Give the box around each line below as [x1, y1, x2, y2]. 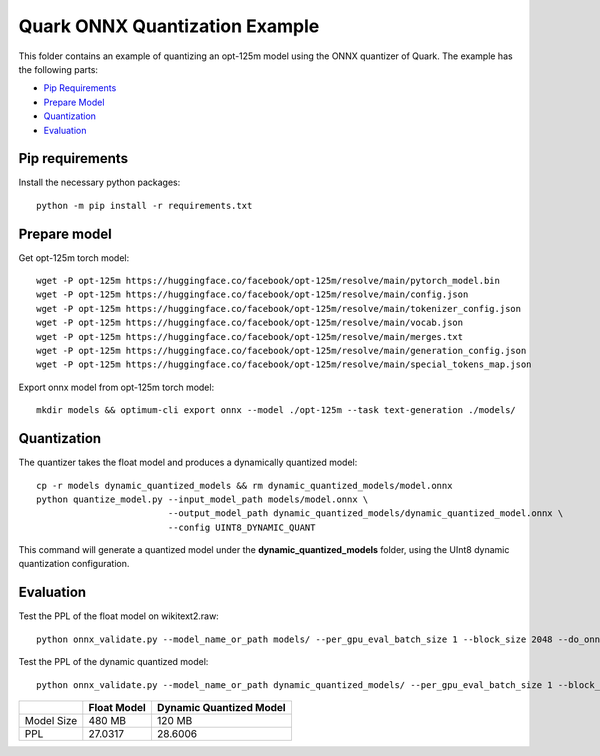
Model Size [24, 713, 78, 727]
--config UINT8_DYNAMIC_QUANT [167, 521, 316, 533]
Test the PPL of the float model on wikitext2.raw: [18, 610, 219, 622]
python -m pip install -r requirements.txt [36, 200, 253, 211]
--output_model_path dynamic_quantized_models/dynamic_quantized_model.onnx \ [167, 508, 564, 519]
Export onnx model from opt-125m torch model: [18, 381, 215, 393]
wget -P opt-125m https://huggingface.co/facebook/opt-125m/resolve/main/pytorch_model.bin [36, 275, 500, 287]
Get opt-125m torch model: [18, 251, 130, 264]
